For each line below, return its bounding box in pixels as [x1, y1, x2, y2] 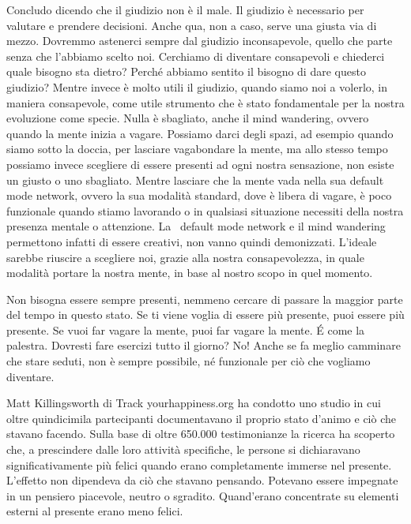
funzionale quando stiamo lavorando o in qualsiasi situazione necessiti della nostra [6, 202, 404, 219]
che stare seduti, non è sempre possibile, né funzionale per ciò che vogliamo [6, 353, 371, 369]
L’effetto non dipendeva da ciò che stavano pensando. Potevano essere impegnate [6, 472, 398, 488]
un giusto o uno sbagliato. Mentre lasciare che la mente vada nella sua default [6, 171, 384, 188]
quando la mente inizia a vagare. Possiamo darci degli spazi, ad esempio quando [6, 125, 394, 141]
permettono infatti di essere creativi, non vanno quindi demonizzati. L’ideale [6, 233, 377, 249]
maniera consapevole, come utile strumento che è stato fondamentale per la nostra [6, 94, 405, 110]
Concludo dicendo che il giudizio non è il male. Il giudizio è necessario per [6, 2, 364, 17]
